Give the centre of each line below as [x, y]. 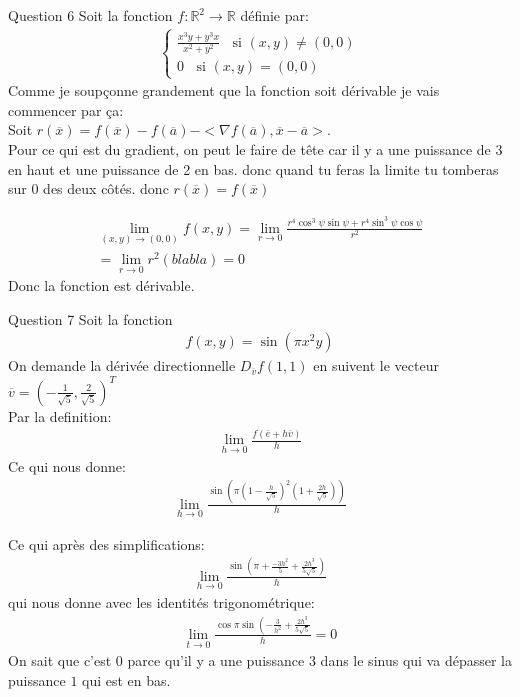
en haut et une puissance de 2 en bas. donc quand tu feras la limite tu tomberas [253, 168]
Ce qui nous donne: [67, 465]
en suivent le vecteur [376, 365]
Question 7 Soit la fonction [90, 318]
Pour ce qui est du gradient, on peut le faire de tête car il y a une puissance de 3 [255, 148]
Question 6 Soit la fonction [90, 15]
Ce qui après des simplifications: [106, 543]
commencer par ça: [66, 109]
